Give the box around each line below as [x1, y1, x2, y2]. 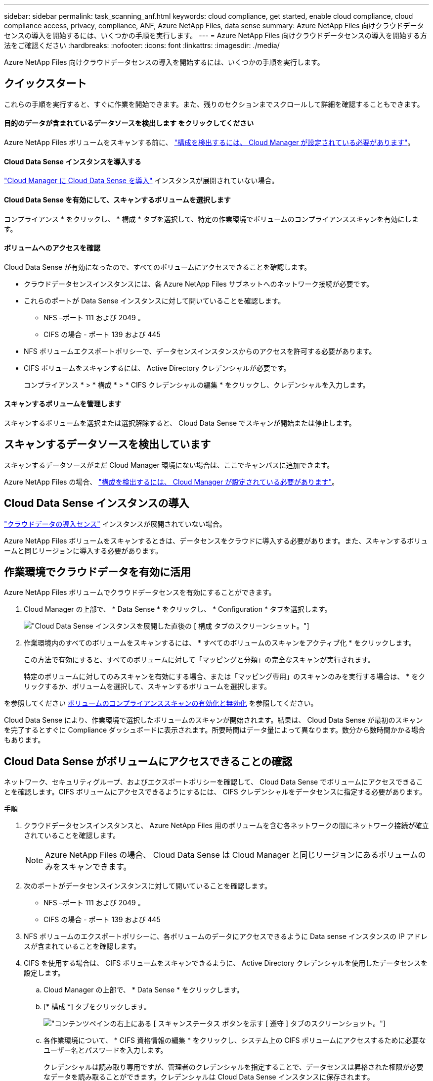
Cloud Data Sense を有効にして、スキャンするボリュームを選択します [4, 195, 231, 204]
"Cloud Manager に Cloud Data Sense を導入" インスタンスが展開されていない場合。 [4, 176, 279, 185]
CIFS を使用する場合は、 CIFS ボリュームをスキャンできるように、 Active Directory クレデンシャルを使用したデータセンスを [24, 959, 428, 968]
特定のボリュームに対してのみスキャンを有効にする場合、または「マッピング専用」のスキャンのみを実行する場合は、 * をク [24, 672, 426, 681]
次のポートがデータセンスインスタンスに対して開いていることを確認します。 [24, 882, 271, 890]
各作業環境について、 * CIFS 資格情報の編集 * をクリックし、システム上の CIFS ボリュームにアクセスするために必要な [43, 1036, 426, 1045]
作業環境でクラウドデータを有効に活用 [4, 566, 191, 579]
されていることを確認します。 [24, 831, 120, 840]
